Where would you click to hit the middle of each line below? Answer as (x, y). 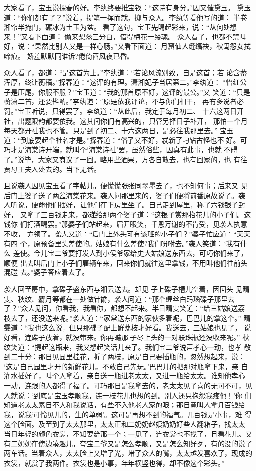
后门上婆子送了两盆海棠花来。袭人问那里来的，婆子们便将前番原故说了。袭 (125, 195)
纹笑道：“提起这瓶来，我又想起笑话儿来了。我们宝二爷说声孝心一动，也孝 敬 (128, 347)
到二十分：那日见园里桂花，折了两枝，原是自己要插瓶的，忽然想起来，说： (125, 356)
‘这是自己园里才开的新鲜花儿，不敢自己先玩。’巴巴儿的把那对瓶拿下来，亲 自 (126, 366)
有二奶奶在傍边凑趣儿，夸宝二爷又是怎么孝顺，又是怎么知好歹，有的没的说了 (128, 443)
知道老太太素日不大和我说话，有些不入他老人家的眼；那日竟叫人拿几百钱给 (125, 405)
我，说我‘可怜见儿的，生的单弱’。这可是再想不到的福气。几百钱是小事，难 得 (128, 414)
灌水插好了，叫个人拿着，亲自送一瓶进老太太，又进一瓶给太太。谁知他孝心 (125, 376)
